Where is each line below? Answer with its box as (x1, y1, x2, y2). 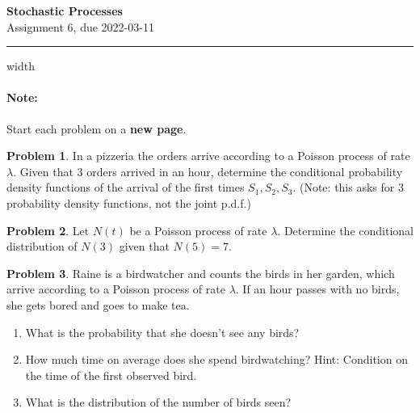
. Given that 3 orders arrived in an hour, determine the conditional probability (13, 162, 403, 179)
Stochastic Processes (6, 2, 123, 19)
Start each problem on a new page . (6, 120, 187, 137)
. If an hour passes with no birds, (235, 280, 400, 297)
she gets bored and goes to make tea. (6, 296, 190, 313)
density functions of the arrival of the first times (6, 179, 245, 196)
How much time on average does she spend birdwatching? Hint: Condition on (25, 351, 408, 368)
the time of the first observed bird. (25, 366, 197, 383)
